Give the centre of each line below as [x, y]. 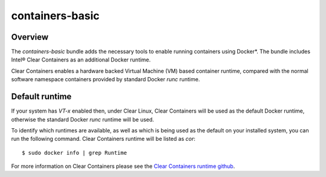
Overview [30, 37]
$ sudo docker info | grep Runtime [75, 153]
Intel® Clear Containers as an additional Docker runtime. [81, 60]
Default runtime [41, 97]
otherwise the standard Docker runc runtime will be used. [83, 119]
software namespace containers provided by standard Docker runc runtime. [106, 79]
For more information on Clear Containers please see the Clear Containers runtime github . [123, 166]
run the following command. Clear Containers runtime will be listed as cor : [103, 139]
